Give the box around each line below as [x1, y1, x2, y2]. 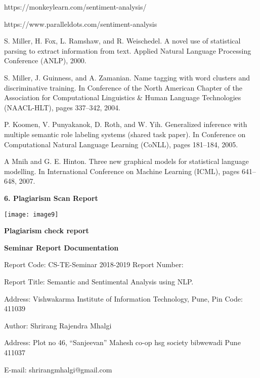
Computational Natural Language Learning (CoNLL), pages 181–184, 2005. [4, 139, 238, 149]
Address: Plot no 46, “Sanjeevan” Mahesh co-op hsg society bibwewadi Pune [4, 337, 241, 348]
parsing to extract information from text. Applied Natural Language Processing [4, 45, 251, 56]
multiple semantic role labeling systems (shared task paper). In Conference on [4, 129, 246, 139]
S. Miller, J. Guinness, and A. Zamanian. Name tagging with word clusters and [4, 72, 250, 82]
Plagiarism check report [4, 225, 89, 236]
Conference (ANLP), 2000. [4, 55, 86, 66]
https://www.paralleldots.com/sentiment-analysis [4, 18, 157, 29]
